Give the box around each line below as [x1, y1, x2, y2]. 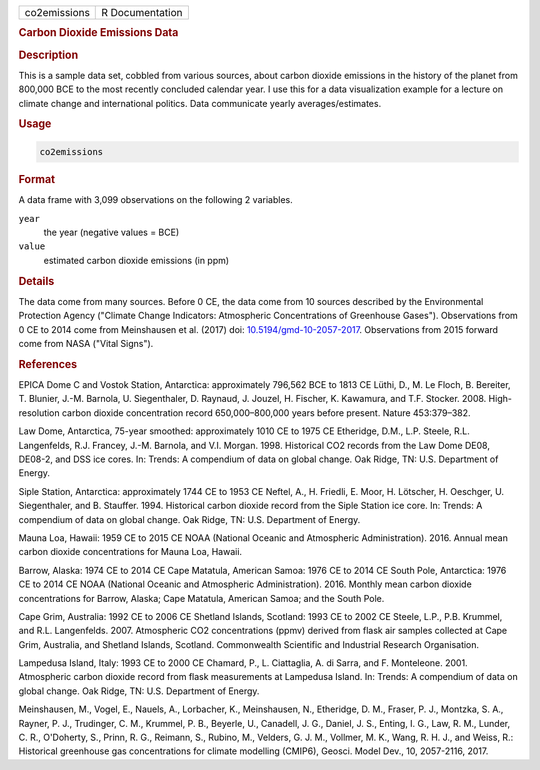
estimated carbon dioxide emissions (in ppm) [43, 254, 230, 266]
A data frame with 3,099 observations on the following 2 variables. [18, 194, 294, 206]
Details [18, 274, 55, 288]
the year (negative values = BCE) [43, 226, 180, 238]
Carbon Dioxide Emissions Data [18, 26, 179, 40]
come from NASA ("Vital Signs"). [18, 337, 154, 349]
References [18, 357, 78, 371]
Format [18, 172, 55, 186]
